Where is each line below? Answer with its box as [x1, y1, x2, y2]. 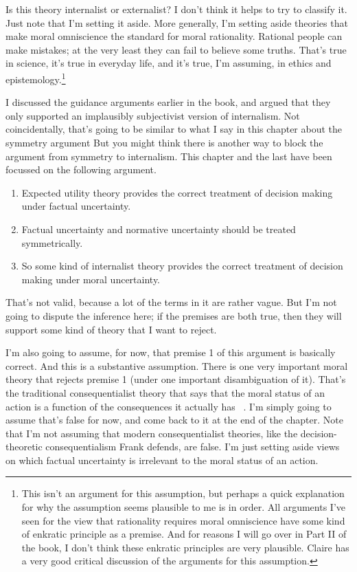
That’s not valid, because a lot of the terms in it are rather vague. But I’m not [5, 295, 337, 309]
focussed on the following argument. [5, 162, 157, 177]
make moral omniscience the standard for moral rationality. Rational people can [5, 29, 343, 43]
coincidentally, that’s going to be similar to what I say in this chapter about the [5, 122, 343, 136]
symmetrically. [21, 235, 83, 250]
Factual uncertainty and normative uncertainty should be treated [21, 221, 296, 236]
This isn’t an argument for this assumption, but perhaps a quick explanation [21, 486, 345, 500]
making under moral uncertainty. [21, 272, 161, 286]
